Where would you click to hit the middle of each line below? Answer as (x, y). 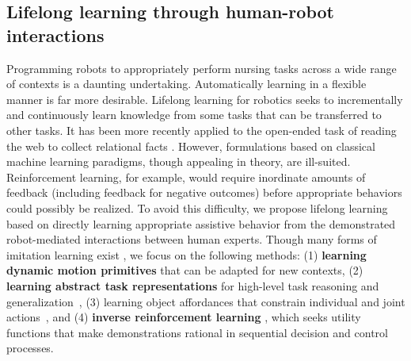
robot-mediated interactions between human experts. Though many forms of (192, 239)
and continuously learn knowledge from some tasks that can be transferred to (194, 115)
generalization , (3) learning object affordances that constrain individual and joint (206, 301)
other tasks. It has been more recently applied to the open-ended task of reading (202, 130)
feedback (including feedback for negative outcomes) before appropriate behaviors (204, 192)
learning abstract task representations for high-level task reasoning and (193, 285)
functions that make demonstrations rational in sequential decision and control (197, 332)
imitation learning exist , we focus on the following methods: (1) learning (186, 254)
